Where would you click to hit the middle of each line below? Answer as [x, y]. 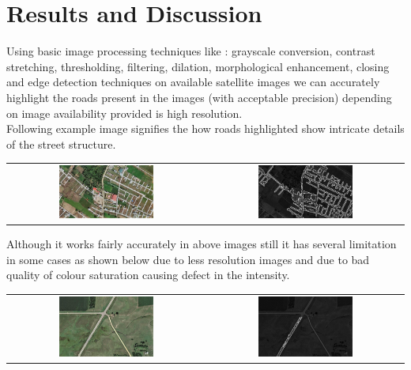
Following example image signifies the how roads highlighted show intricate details [205, 128]
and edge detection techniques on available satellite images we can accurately [193, 82]
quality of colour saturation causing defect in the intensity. [148, 275]
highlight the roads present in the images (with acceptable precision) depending [199, 97]
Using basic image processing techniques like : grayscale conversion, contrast [191, 51]
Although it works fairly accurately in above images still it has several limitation [202, 243]
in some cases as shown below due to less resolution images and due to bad [188, 259]
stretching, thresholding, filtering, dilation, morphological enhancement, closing [198, 66]
